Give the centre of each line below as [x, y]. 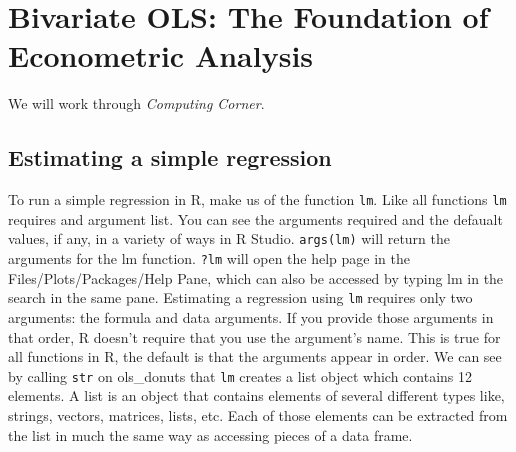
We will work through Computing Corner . [136, 103]
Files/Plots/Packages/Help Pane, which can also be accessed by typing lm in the [256, 277]
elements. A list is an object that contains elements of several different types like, [256, 395]
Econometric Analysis [161, 55]
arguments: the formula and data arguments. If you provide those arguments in [251, 316]
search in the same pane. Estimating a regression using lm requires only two [240, 297]
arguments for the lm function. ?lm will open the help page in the [209, 258]
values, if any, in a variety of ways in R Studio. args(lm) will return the [229, 238]
